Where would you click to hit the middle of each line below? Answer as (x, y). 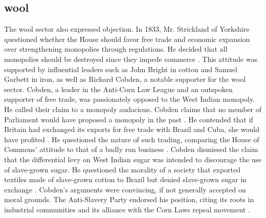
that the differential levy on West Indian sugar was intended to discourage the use (133, 159)
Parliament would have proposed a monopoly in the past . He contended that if (129, 119)
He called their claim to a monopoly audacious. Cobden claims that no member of (133, 109)
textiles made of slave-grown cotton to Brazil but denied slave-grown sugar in (125, 179)
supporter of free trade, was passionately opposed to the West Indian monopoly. (129, 99)
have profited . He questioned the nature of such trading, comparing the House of (132, 139)
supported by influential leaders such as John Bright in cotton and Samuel (121, 69)
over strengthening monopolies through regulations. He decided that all (116, 49)
